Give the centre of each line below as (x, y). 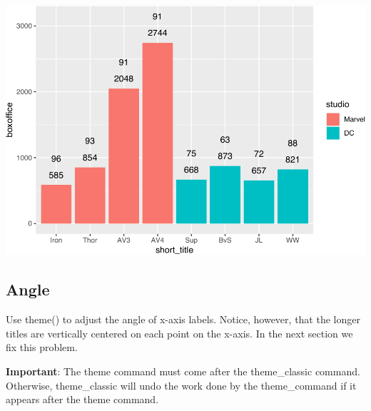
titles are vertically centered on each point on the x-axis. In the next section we (179, 333)
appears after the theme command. (82, 399)
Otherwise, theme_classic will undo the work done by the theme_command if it (181, 385)
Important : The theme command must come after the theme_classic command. (183, 371)
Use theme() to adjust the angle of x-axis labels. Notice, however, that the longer (183, 319)
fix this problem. (42, 347)
